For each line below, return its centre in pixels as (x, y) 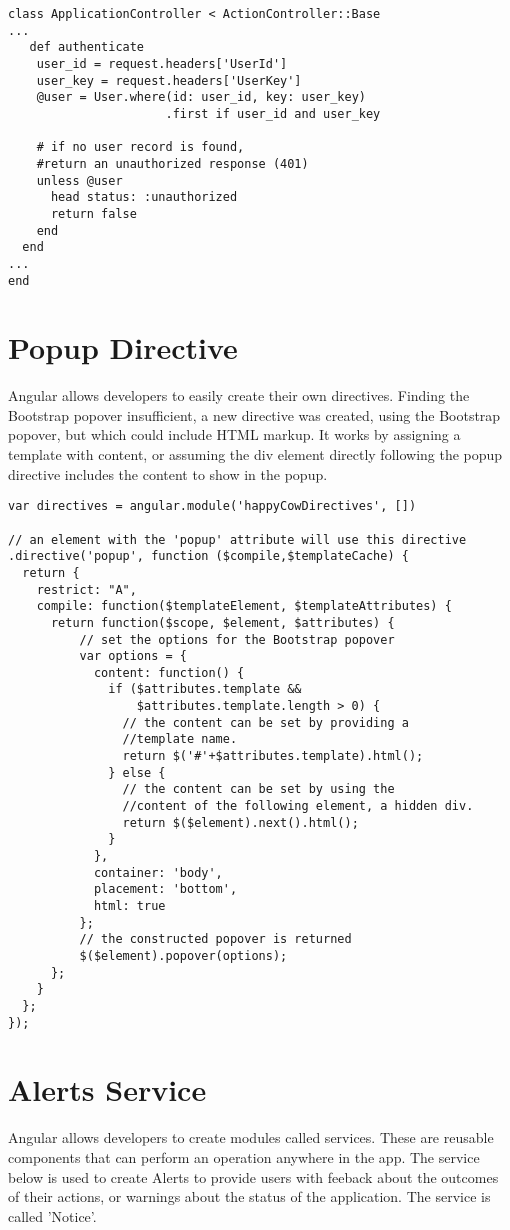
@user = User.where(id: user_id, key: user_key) (201, 97)
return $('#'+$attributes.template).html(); (273, 756)
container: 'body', (158, 872)
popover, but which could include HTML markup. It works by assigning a (234, 434)
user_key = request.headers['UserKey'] (169, 80)
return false (93, 213)
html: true (129, 906)
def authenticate (87, 47)
